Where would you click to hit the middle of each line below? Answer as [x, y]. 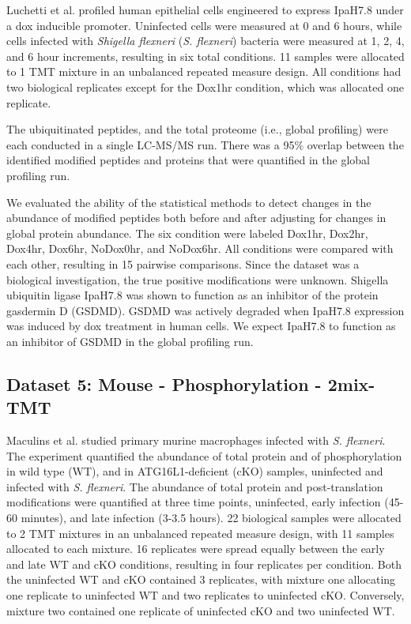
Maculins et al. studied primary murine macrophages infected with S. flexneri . [196, 440]
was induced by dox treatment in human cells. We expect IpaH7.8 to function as [201, 326]
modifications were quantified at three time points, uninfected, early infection [194, 502]
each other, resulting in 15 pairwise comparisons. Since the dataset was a [183, 263]
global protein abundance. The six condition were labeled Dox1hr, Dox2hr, [187, 233]
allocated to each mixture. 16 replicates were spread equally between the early [196, 549]
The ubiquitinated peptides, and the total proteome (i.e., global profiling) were [197, 129]
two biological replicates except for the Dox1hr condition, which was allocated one [205, 86]
